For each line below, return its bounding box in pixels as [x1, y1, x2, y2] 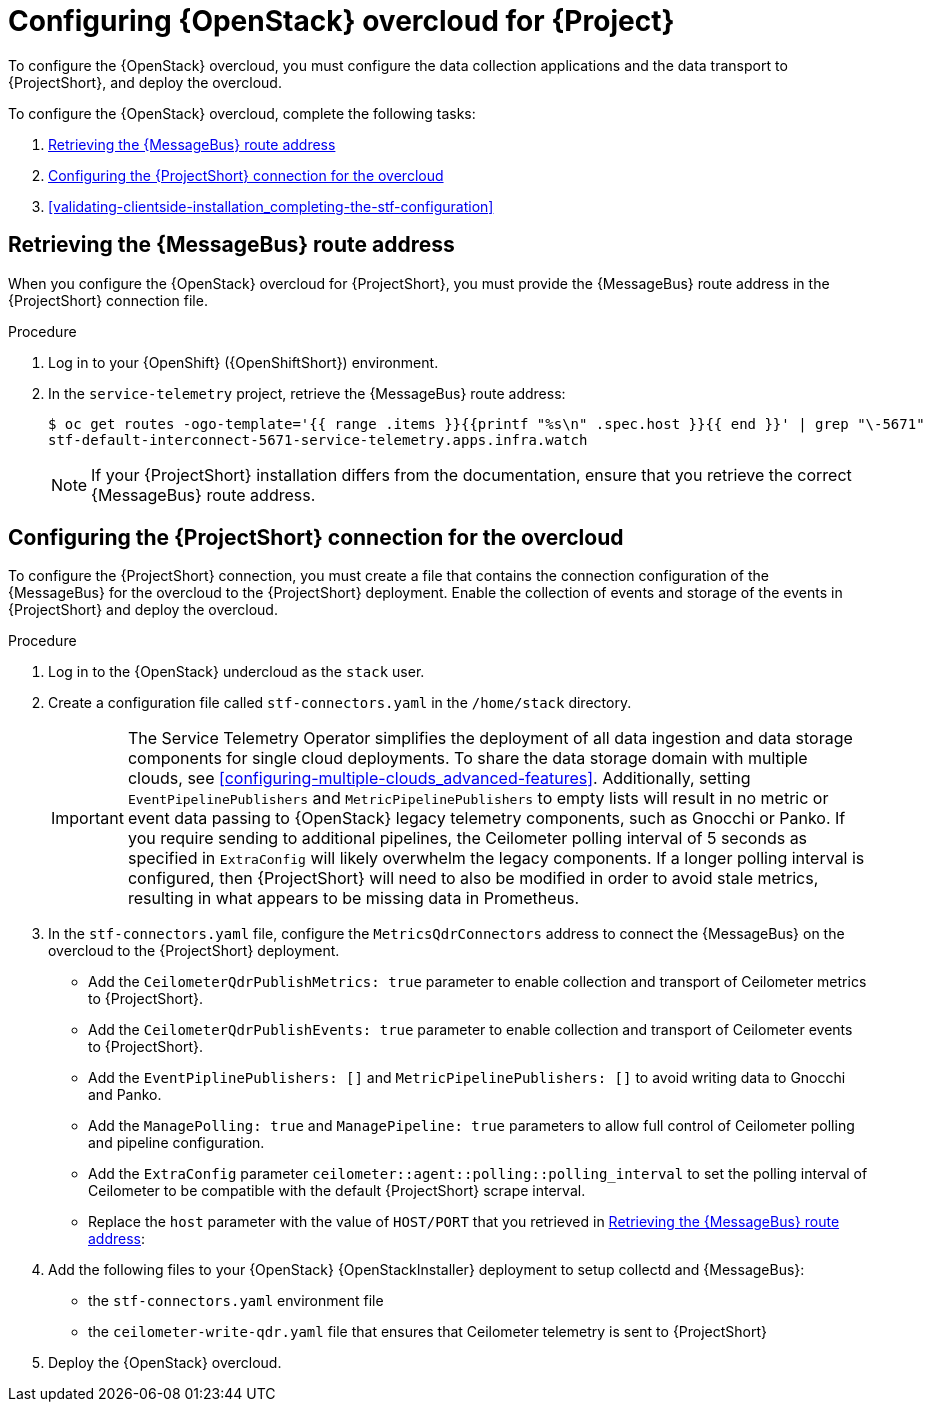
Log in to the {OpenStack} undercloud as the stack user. [48, 663, 425, 681]
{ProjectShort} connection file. [8, 291, 208, 309]
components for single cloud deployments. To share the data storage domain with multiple [127, 748, 808, 769]
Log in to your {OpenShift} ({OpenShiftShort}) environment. [48, 353, 439, 371]
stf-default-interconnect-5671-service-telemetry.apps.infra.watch [48, 431, 588, 448]
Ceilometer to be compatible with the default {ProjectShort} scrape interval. [88, 1182, 586, 1200]
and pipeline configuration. [88, 1134, 265, 1152]
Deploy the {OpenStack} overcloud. [48, 1354, 282, 1372]
